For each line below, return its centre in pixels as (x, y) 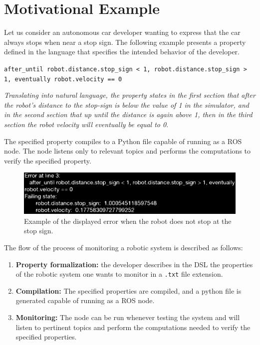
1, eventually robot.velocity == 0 (63, 79)
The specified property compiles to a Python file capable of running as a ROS (123, 141)
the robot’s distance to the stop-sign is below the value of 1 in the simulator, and (127, 104)
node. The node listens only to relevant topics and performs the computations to (128, 151)
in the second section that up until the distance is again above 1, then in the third (128, 114)
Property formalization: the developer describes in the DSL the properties (134, 264)
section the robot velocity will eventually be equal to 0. (86, 124)
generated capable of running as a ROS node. (85, 300)
